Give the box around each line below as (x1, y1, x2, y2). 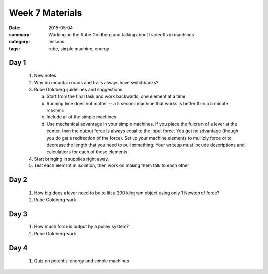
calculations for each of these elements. (46, 149, 129, 155)
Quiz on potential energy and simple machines (34, 258, 129, 264)
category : (9, 39, 30, 45)
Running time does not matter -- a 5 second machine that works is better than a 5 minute (46, 100, 228, 106)
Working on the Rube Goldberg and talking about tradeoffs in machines (48, 31, 194, 37)
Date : (9, 25, 21, 31)
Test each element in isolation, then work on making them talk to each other (34, 163, 190, 168)
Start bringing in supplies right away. (34, 156, 109, 162)
